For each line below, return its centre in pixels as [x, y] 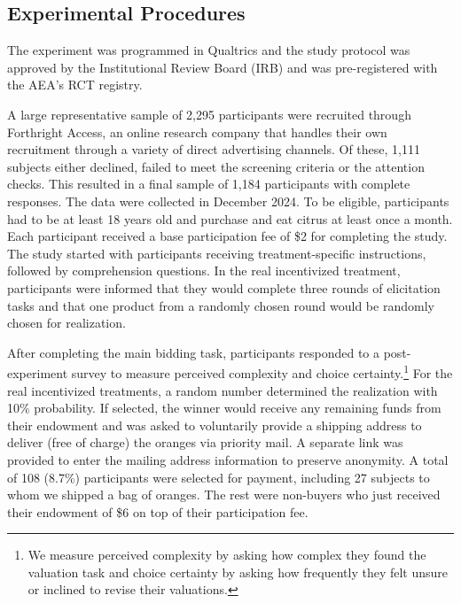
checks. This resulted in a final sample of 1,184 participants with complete [209, 184]
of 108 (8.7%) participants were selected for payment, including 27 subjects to [219, 477]
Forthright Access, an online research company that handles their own [197, 131]
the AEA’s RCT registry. [75, 85]
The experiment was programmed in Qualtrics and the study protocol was [209, 50]
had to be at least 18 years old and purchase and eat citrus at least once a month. [230, 218]
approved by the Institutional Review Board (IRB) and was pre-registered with [223, 67]
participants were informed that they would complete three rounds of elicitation [224, 287]
